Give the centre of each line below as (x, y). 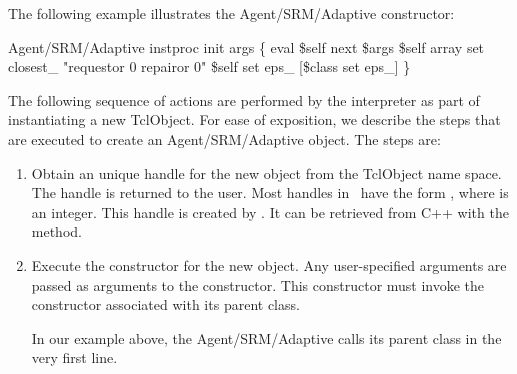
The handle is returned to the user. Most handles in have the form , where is (270, 192)
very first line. (74, 357)
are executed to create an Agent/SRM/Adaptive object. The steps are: (224, 138)
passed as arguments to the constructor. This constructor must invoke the (258, 284)
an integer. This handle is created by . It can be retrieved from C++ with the (270, 211)
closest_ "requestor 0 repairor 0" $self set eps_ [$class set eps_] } (209, 66)
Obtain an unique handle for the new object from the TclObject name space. (266, 172)
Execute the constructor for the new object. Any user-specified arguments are (269, 264)
